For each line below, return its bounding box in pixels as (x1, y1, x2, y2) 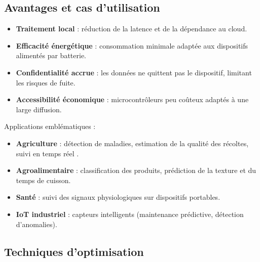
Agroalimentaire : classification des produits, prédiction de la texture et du (16, 165, 256, 176)
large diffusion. (16, 104, 62, 114)
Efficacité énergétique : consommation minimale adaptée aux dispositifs (16, 40, 248, 51)
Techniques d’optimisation (4, 243, 144, 259)
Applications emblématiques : (4, 121, 96, 132)
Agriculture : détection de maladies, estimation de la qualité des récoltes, (16, 138, 249, 148)
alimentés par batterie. (16, 50, 87, 61)
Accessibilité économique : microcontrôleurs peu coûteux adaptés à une (16, 94, 249, 105)
